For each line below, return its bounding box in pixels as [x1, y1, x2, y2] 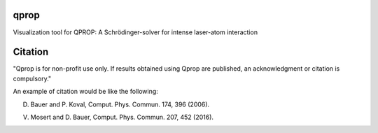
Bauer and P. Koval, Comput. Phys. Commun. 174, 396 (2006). [30, 100, 210, 108]
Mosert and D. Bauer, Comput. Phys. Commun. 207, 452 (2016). [30, 113, 213, 121]
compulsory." [13, 74, 52, 83]
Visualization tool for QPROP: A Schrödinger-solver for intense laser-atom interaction [13, 28, 258, 36]
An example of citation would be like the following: [13, 87, 159, 96]
